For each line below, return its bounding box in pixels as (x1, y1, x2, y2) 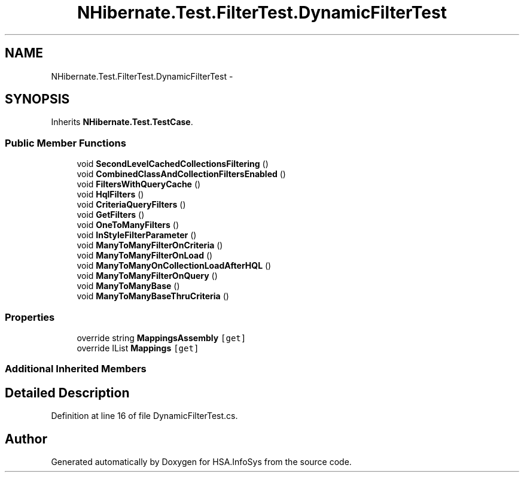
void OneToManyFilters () (77, 220, 179, 230)
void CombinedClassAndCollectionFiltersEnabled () (77, 169, 286, 180)
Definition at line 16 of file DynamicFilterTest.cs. (51, 411, 238, 421)
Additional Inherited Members (5, 363, 147, 375)
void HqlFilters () (77, 189, 144, 200)
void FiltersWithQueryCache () (77, 179, 201, 190)
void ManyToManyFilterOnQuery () (77, 271, 218, 281)
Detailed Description (5, 385, 130, 400)
